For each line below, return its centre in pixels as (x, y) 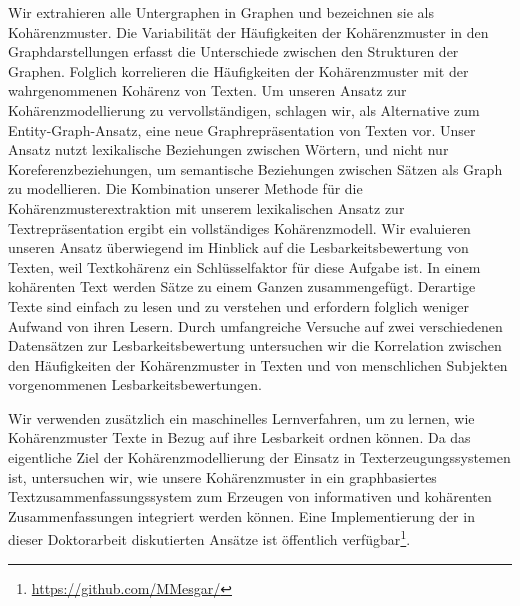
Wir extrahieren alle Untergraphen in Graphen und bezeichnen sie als (221, 12)
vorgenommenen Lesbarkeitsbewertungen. (135, 384)
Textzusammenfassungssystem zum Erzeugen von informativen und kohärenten (250, 496)
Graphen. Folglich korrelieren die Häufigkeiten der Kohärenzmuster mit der (238, 70)
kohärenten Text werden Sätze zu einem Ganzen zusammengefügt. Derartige (242, 286)
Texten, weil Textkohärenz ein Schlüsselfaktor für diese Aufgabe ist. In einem (244, 266)
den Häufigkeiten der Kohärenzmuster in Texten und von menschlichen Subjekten (258, 364)
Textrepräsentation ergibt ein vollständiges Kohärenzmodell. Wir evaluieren (239, 227)
